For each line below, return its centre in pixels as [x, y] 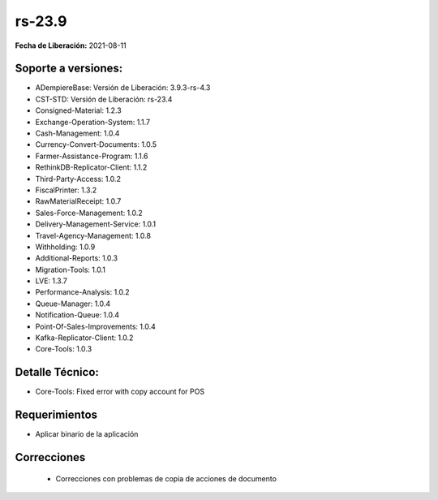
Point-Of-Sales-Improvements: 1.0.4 [95, 326]
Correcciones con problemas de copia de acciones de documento [166, 478]
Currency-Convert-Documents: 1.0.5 [96, 144]
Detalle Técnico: [57, 372]
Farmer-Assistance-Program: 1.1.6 [92, 156]
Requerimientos [56, 415]
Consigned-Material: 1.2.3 [78, 110]
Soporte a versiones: [69, 69]
